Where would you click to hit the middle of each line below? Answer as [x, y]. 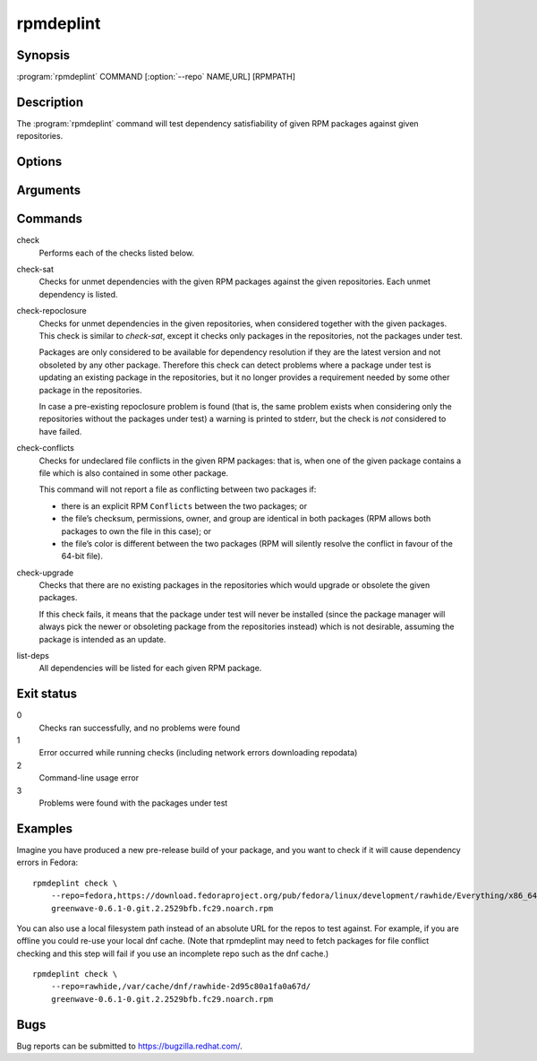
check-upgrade [45, 573]
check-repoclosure [51, 311]
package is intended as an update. [102, 639]
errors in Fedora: [47, 863]
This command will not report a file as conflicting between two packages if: [178, 489]
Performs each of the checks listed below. [117, 253]
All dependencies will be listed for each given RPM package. [150, 669]
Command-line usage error [89, 778]
